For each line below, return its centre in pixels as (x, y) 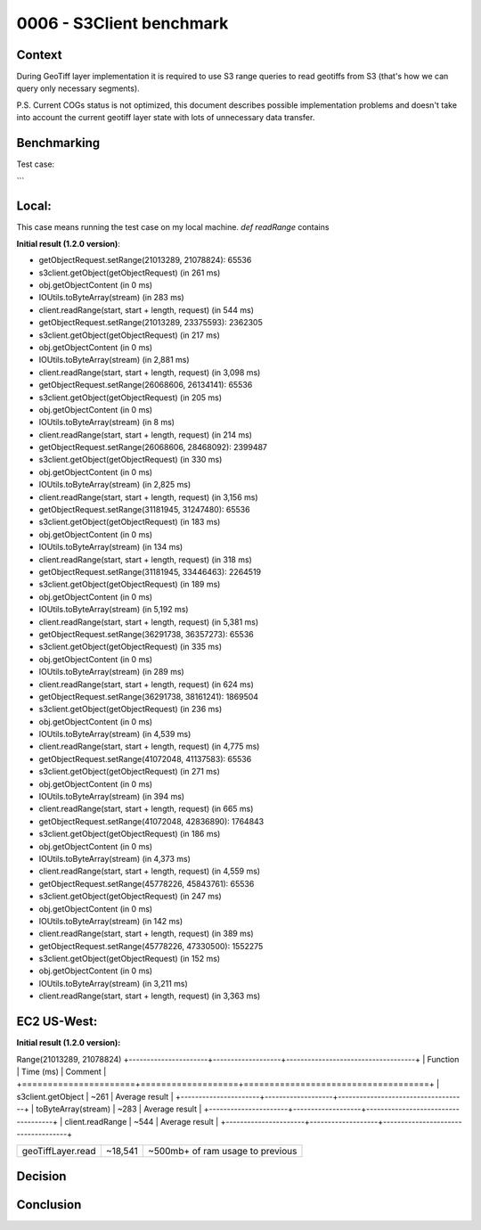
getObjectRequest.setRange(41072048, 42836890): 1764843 (151, 821)
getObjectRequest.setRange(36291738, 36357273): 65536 (146, 634)
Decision (41, 1176)
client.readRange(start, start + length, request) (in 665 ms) (146, 809)
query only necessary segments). (78, 88)
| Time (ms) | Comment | (61, 1071)
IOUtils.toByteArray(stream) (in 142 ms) (111, 921)
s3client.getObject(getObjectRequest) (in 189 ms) (130, 585)
